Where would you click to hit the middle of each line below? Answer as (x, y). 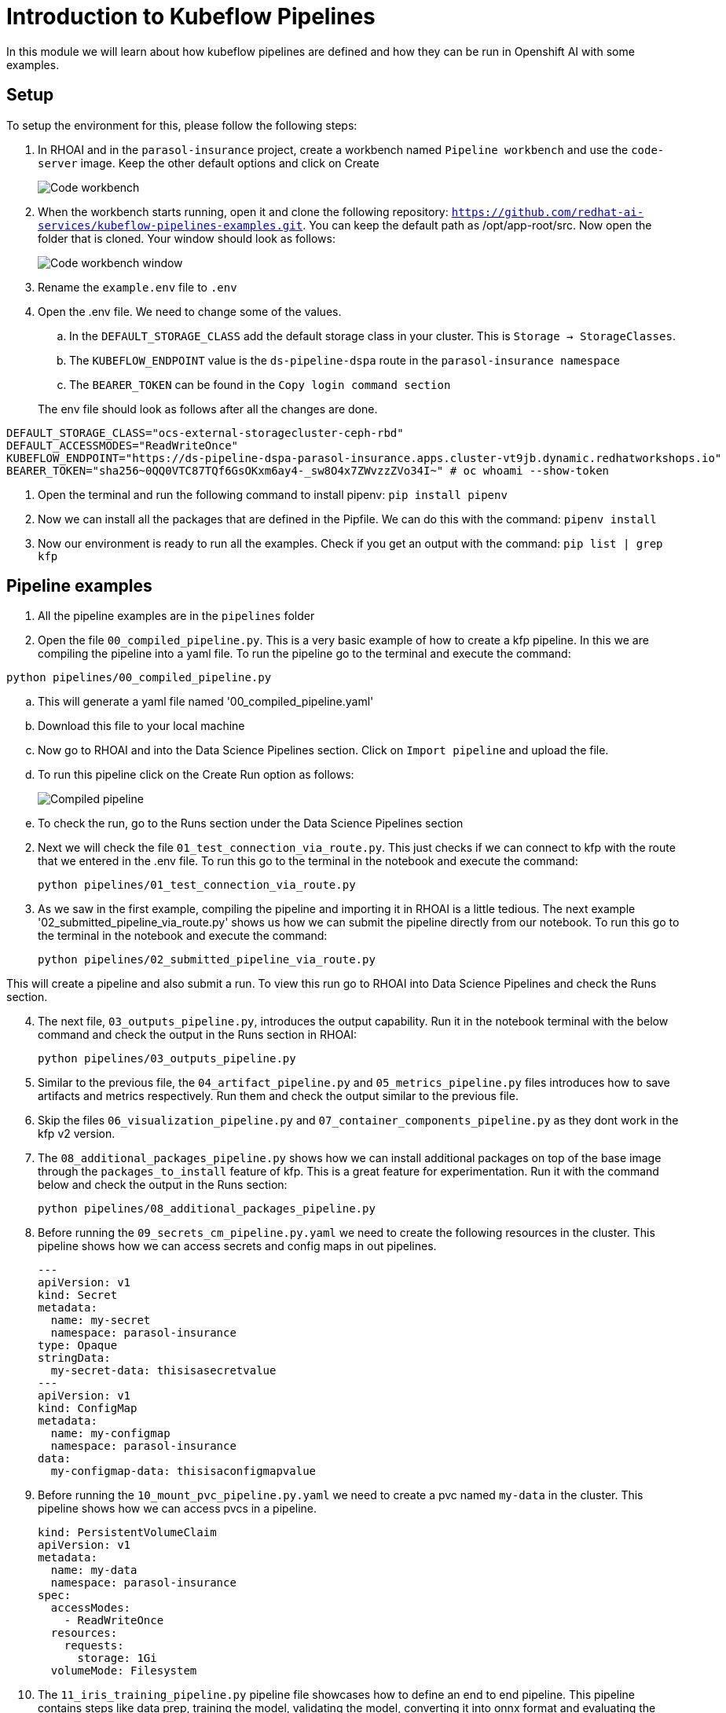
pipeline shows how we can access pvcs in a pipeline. (178, 1509)
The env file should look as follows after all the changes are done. (208, 409)
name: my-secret (101, 1321)
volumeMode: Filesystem (124, 1671)
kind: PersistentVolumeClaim (127, 1533)
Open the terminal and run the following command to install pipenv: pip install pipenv (273, 494)
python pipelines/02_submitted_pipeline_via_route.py (207, 960)
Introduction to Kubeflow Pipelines (191, 17)
